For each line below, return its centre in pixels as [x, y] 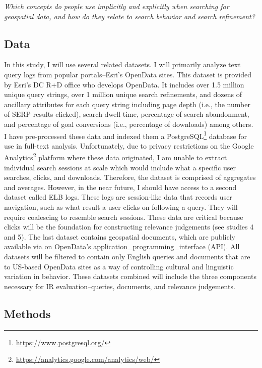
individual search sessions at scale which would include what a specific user [120, 167]
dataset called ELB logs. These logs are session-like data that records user [118, 197]
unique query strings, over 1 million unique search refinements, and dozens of [123, 94]
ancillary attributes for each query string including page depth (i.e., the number [127, 104]
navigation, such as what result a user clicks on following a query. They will [121, 207]
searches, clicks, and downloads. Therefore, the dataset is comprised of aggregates [130, 177]
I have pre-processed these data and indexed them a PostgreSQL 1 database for [125, 135]
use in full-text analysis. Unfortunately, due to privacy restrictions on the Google [129, 145]
